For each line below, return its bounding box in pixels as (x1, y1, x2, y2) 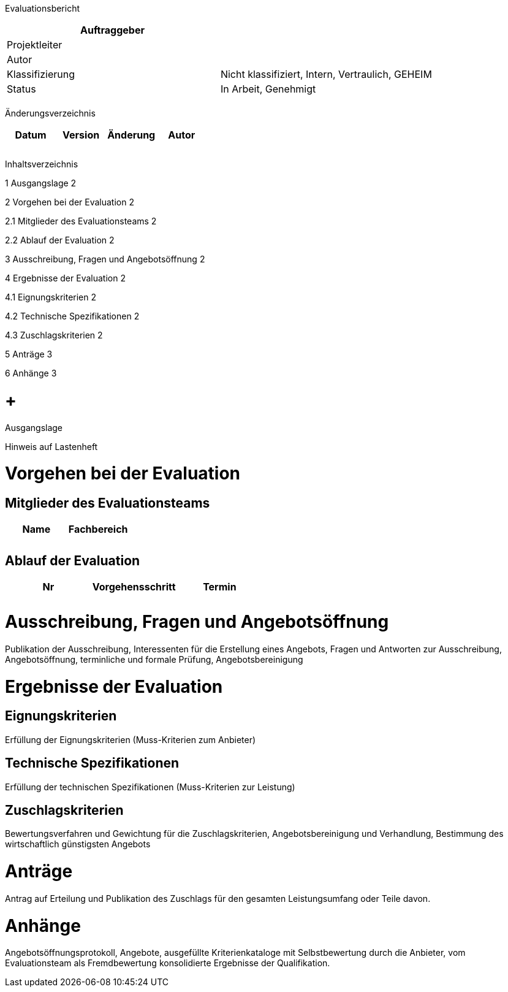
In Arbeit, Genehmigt (220, 83, 316, 95)
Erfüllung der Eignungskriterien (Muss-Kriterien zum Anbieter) (5, 734, 256, 745)
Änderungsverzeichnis (5, 108, 96, 118)
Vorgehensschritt (92, 581, 176, 593)
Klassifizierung (7, 68, 75, 80)
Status (7, 83, 36, 95)
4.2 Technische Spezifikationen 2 (5, 311, 140, 321)
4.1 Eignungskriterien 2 (5, 292, 97, 302)
